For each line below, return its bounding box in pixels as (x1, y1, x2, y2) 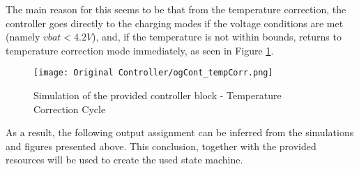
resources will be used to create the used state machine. (6, 152, 243, 167)
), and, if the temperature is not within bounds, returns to (92, 29, 342, 44)
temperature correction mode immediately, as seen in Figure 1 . (6, 43, 274, 57)
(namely (6, 29, 40, 44)
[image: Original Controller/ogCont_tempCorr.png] (33, 68, 273, 78)
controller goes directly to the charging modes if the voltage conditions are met (6, 15, 344, 30)
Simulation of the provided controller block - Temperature (33, 88, 282, 103)
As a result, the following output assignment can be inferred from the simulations (6, 125, 354, 140)
